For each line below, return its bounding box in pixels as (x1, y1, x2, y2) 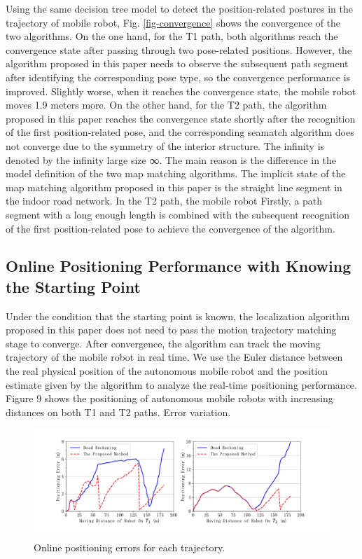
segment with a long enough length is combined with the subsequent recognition (6, 207, 350, 221)
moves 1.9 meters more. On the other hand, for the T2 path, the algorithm (6, 97, 327, 112)
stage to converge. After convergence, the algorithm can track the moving (6, 336, 321, 350)
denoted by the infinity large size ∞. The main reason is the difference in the (6, 152, 337, 167)
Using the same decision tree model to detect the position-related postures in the (6, 1, 353, 15)
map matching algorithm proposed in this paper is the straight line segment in (6, 179, 342, 194)
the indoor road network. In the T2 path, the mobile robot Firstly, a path (6, 193, 323, 208)
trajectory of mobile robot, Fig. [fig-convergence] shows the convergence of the (6, 15, 341, 29)
